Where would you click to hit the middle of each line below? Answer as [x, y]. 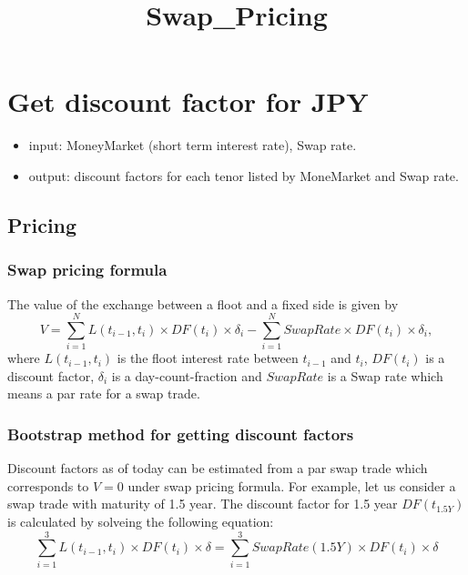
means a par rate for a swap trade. [104, 393]
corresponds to [48, 485]
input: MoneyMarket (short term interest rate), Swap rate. [193, 145]
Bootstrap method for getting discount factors [181, 434]
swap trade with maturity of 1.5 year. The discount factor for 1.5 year [203, 504]
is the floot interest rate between [208, 358]
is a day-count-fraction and [187, 375]
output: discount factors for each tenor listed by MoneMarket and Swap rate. [244, 175]
